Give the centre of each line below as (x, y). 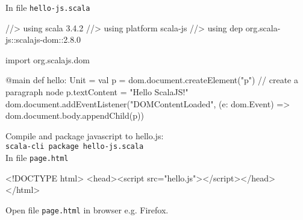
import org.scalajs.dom (48, 59)
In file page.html (37, 158)
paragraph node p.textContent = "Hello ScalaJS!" (97, 92)
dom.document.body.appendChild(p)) (75, 115)
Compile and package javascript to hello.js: (85, 135)
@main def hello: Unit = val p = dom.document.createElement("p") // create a (152, 80)
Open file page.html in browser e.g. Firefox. (87, 209)
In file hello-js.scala (48, 7)
